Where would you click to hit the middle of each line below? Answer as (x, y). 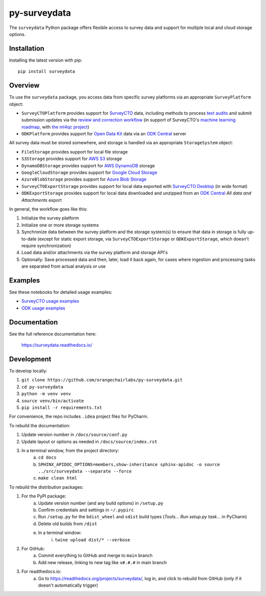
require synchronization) (46, 246)
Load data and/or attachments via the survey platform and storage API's (95, 252)
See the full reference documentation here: (53, 334)
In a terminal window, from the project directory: (70, 450)
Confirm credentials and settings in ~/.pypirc (86, 510)
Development (30, 359)
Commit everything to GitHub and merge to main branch (95, 556)
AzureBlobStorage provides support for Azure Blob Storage (84, 179)
